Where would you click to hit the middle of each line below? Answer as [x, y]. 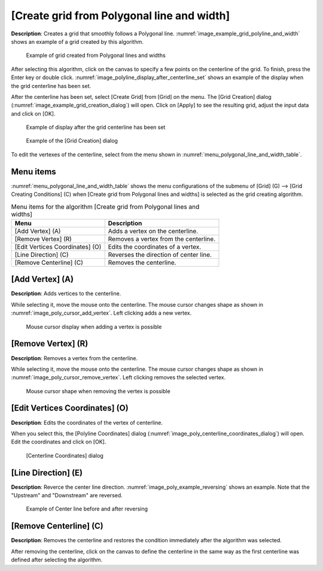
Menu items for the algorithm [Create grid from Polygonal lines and [105, 207]
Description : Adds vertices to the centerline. [66, 294]
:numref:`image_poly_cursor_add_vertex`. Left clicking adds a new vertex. [101, 313]
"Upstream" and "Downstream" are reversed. [67, 496]
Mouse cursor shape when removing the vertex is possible [98, 391]
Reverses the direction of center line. [160, 255]
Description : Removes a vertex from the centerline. [74, 358]
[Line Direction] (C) [42, 255]
